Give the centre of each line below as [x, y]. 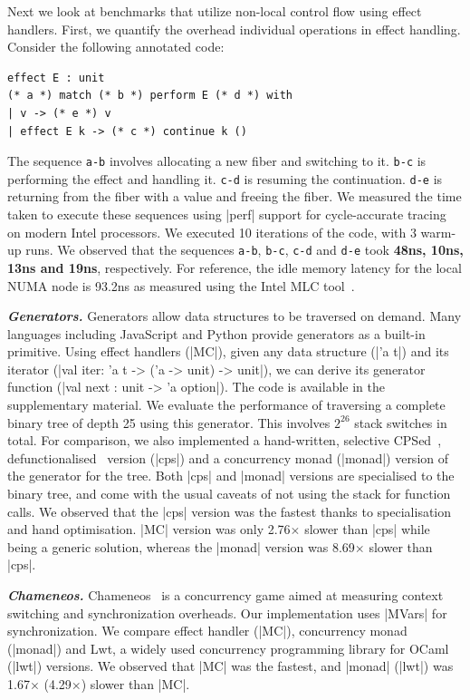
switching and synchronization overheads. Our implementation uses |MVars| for [227, 612]
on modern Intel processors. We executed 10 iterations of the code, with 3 [212, 232]
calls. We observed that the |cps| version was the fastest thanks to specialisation [230, 511]
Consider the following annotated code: [116, 47]
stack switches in [401, 422]
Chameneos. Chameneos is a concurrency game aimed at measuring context [225, 595]
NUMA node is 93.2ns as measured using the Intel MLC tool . [181, 285]
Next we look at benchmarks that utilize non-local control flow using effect [215, 11]
